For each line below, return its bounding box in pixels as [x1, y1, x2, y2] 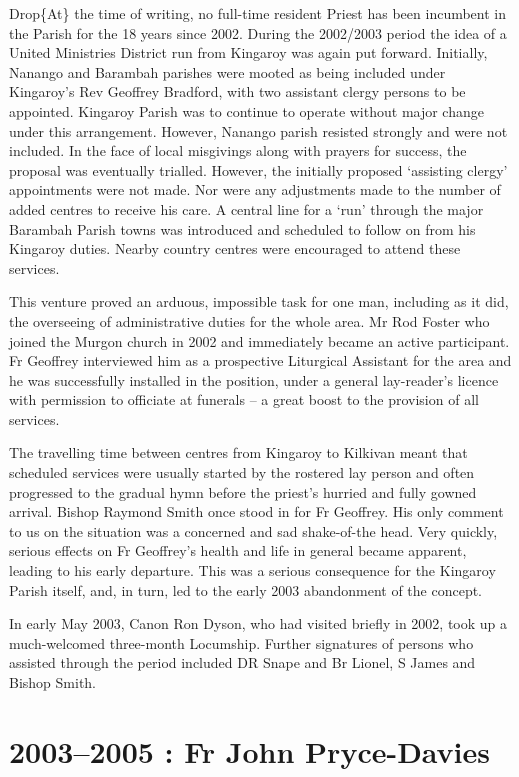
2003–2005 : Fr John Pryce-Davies [9, 730, 491, 771]
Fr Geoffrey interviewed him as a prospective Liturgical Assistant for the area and [9, 350, 512, 371]
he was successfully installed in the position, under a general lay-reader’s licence [9, 369, 499, 390]
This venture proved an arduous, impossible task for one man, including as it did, [9, 291, 509, 312]
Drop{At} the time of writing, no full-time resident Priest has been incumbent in [9, 3, 507, 23]
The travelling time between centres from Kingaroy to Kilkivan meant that [9, 442, 468, 463]
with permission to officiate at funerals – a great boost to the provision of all [9, 389, 479, 410]
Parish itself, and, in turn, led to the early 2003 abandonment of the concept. [9, 579, 483, 600]
